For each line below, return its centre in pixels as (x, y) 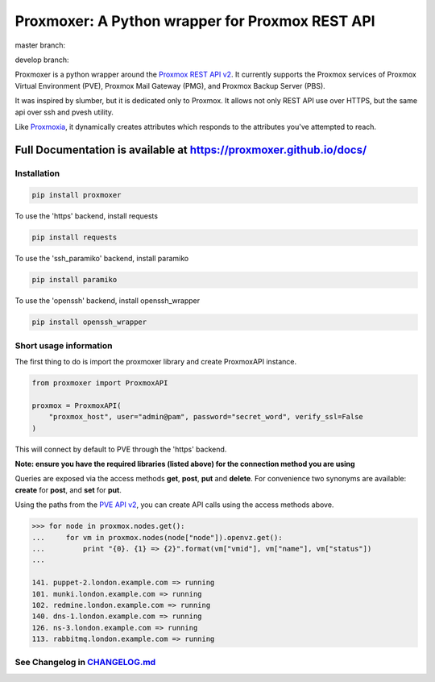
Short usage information (64, 345)
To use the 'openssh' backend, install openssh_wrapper (108, 301)
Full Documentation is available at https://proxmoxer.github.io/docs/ (191, 150)
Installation (37, 173)
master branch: (40, 45)
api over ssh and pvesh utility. (64, 112)
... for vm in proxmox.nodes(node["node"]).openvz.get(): (157, 537)
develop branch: (42, 60)
